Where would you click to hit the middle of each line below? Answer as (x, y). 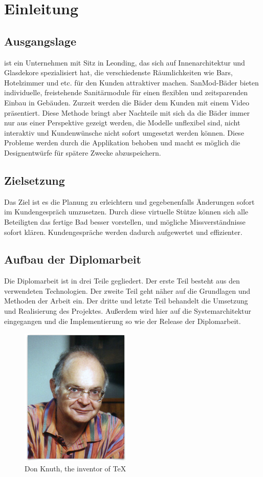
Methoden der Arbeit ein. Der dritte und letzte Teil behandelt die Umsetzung (126, 301)
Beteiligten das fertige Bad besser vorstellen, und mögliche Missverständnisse (125, 221)
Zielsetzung (35, 180)
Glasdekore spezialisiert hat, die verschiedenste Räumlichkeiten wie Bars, (118, 72)
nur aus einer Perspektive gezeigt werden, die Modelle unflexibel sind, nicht (122, 123)
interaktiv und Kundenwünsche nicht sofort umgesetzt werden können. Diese (124, 132)
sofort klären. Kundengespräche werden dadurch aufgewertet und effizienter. (123, 232)
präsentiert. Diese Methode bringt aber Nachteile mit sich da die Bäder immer (127, 112)
